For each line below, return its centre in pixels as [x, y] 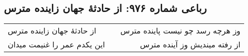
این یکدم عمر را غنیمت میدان [57, 45]
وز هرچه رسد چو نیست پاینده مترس [181, 31]
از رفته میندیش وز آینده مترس [190, 45]
